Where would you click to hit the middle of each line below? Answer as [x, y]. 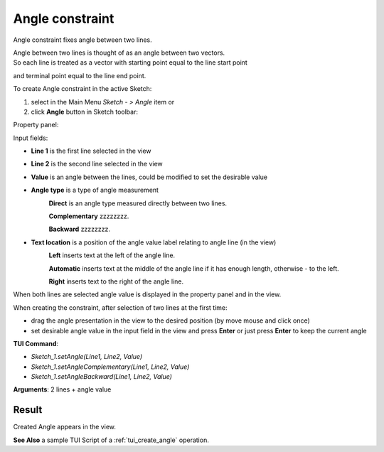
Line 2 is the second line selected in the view [97, 164]
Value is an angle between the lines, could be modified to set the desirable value [149, 177]
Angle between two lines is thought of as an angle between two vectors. [119, 53]
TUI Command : [36, 343]
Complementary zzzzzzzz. [89, 216]
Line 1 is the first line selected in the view [91, 151]
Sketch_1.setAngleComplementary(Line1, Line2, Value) [110, 367]
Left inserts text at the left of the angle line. [112, 255]
